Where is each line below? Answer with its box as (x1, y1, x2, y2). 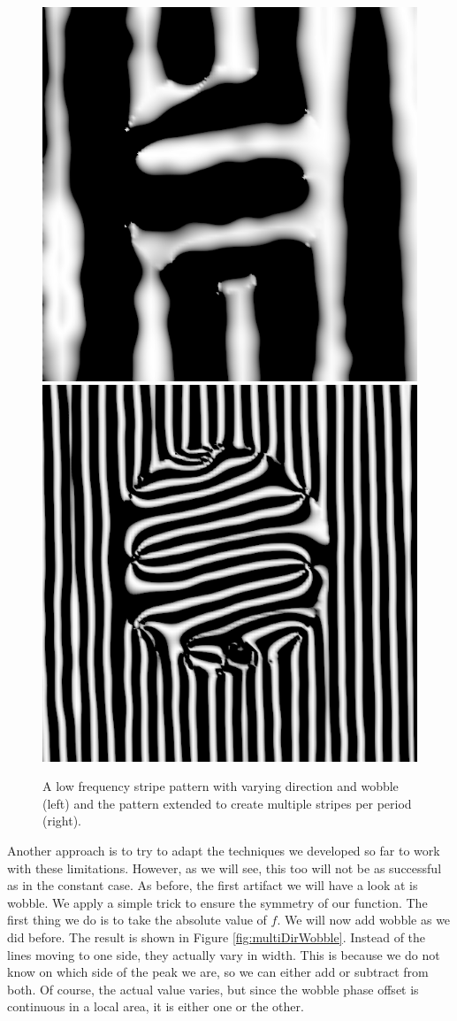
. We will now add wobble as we (277, 910, 451, 929)
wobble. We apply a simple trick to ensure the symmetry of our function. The (7, 893, 428, 911)
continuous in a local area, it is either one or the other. (7, 997, 304, 1016)
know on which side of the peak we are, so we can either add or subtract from (7, 963, 429, 981)
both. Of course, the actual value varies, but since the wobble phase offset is (7, 979, 419, 998)
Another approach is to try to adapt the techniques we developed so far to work (7, 841, 440, 860)
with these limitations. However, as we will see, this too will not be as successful (7, 858, 442, 877)
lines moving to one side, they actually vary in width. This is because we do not (7, 945, 440, 963)
